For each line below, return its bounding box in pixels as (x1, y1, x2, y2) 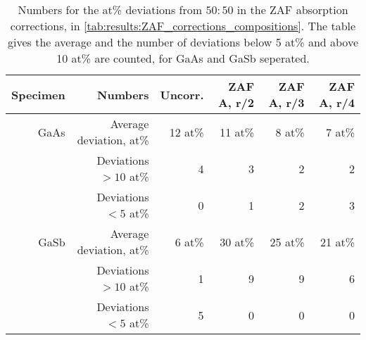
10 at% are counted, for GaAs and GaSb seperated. (56, 50, 310, 66)
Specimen (11, 86, 65, 103)
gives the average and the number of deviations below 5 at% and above (7, 34, 359, 50)
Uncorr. (160, 86, 204, 103)
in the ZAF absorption (236, 1, 348, 18)
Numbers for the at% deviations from (18, 1, 203, 18)
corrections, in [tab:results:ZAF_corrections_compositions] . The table (10, 18, 356, 34)
